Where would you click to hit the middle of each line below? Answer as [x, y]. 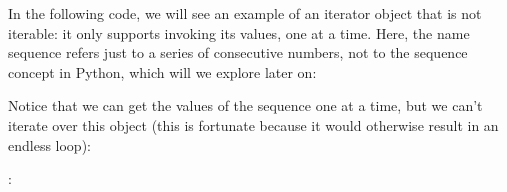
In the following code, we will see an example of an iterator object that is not [245, 13]
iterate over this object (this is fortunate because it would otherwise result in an [253, 124]
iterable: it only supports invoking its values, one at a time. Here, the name [239, 32]
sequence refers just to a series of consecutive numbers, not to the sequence [238, 52]
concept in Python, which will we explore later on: [162, 71]
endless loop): [49, 144]
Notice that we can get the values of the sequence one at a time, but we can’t [245, 105]
